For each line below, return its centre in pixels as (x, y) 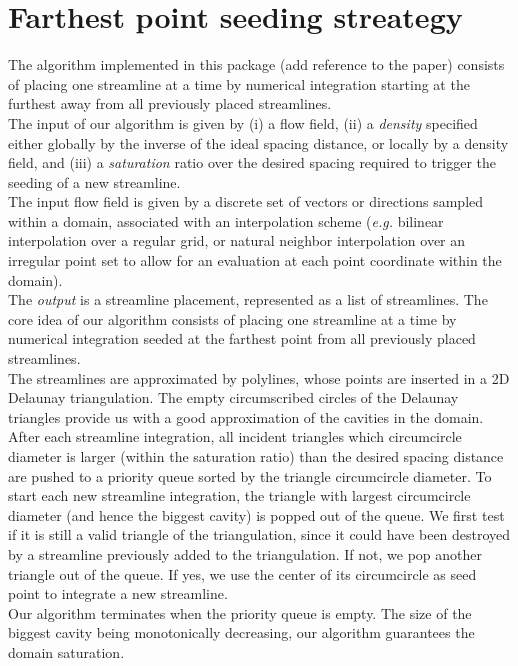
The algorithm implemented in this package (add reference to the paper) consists (256, 64)
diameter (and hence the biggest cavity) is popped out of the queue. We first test (256, 514)
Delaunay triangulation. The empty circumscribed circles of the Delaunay (233, 397)
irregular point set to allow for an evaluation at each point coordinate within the (255, 260)
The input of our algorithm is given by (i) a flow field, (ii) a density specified (243, 122)
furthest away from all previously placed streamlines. (170, 103)
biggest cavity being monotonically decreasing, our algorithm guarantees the (241, 632)
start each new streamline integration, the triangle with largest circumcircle (239, 495)
